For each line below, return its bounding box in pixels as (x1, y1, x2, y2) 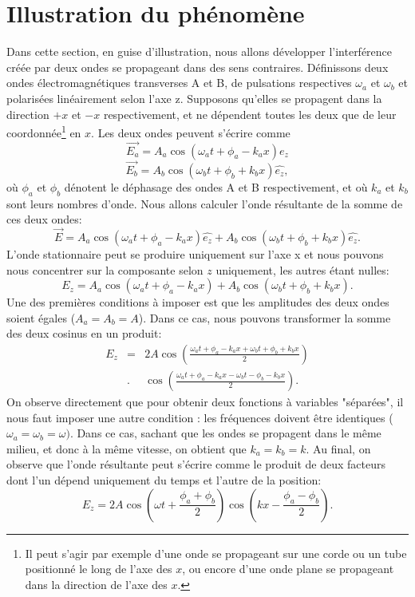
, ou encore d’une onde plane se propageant (182, 560, 394, 577)
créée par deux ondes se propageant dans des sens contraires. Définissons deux (6, 58, 389, 75)
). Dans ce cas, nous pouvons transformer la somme (138, 309, 391, 326)
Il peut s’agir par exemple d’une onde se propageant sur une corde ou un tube (25, 544, 407, 561)
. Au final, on (306, 440, 371, 457)
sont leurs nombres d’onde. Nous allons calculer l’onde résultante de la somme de (6, 195, 403, 212)
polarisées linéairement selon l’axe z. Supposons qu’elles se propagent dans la (6, 89, 382, 106)
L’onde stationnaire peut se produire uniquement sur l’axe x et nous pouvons (6, 245, 384, 262)
